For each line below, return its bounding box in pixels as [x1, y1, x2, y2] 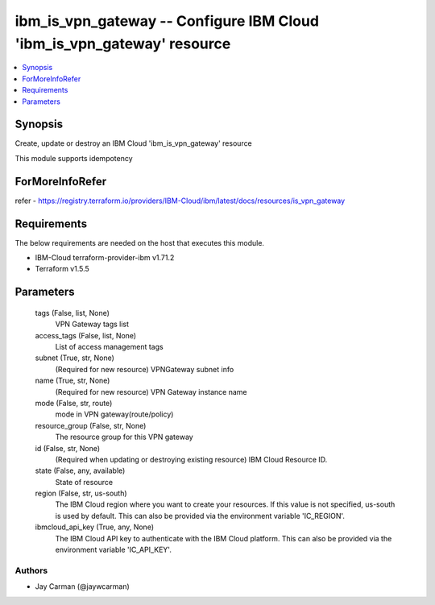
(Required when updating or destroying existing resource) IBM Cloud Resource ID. [55, 454, 328, 464]
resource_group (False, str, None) [35, 421, 147, 430]
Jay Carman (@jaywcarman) [35, 582, 130, 591]
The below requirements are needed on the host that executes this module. [14, 238, 265, 247]
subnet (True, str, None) [35, 353, 114, 363]
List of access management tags [55, 342, 164, 351]
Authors [14, 565, 48, 576]
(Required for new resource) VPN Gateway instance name [55, 387, 247, 396]
